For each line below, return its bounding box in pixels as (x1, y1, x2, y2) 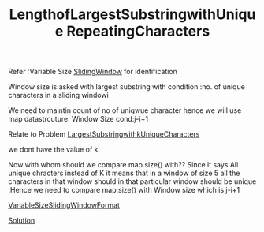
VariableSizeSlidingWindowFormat (8, 200, 121, 210)
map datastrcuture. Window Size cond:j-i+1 (8, 114, 148, 124)
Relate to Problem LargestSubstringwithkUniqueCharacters (8, 129, 200, 139)
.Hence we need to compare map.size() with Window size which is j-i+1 (8, 185, 240, 195)
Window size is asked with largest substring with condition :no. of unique (8, 82, 246, 92)
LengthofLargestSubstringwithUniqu (9, 6, 256, 24)
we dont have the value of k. (8, 144, 101, 155)
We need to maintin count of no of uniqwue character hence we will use (8, 106, 242, 115)
